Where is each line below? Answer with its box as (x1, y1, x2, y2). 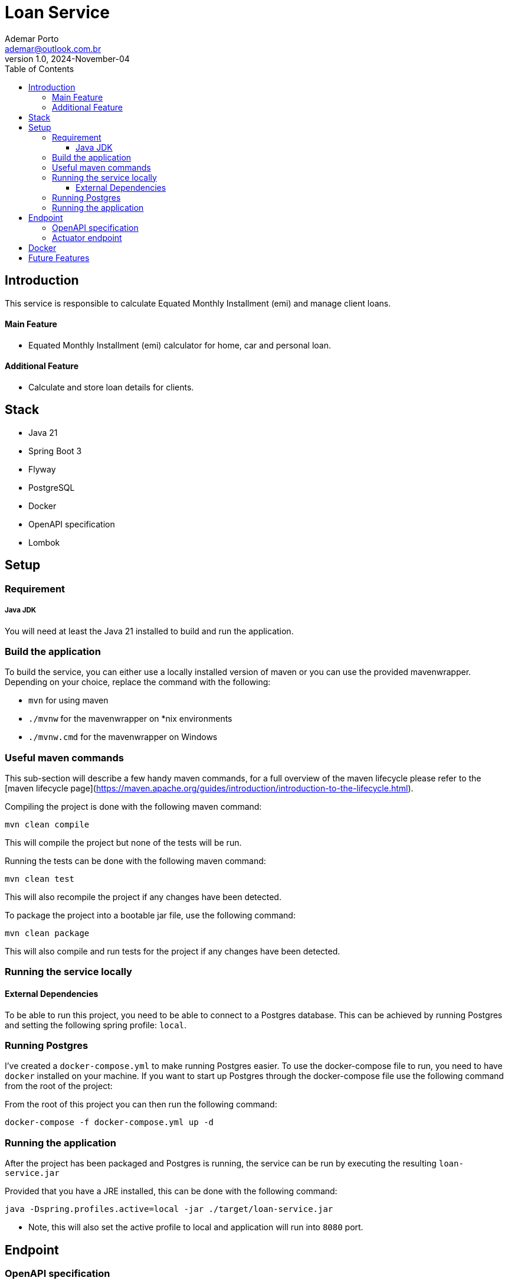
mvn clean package (5, 928, 90, 938)
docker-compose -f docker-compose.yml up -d (5, 1117, 214, 1127)
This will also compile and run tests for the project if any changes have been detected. (5, 946, 340, 956)
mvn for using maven (28, 695, 109, 706)
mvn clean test (5, 874, 75, 884)
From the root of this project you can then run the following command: (5, 1099, 277, 1110)
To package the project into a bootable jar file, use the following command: (5, 910, 296, 920)
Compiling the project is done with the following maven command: (5, 801, 262, 812)
